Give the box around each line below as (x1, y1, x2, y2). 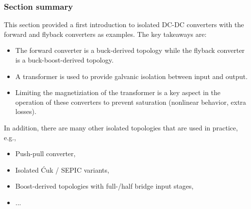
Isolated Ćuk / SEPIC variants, (15, 164, 109, 175)
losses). (15, 106, 36, 116)
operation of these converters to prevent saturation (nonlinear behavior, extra (15, 96, 246, 107)
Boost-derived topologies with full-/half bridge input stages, (15, 181, 194, 191)
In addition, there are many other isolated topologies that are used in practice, (4, 122, 238, 132)
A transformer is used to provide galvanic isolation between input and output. (15, 71, 248, 81)
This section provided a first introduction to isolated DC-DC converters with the (4, 19, 244, 30)
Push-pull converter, (15, 148, 76, 159)
